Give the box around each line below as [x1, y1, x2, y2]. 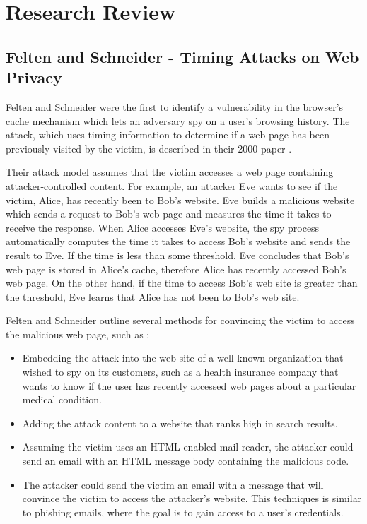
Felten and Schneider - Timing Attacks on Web [6, 45, 359, 67]
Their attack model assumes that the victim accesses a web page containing [6, 165, 334, 179]
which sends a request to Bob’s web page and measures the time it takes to [6, 206, 332, 221]
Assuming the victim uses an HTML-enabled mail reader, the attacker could [22, 439, 354, 454]
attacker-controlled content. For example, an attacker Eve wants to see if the [6, 178, 338, 193]
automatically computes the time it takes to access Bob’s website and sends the [6, 234, 351, 249]
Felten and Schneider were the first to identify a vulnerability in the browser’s [6, 99, 344, 114]
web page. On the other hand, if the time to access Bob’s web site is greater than [6, 275, 358, 290]
